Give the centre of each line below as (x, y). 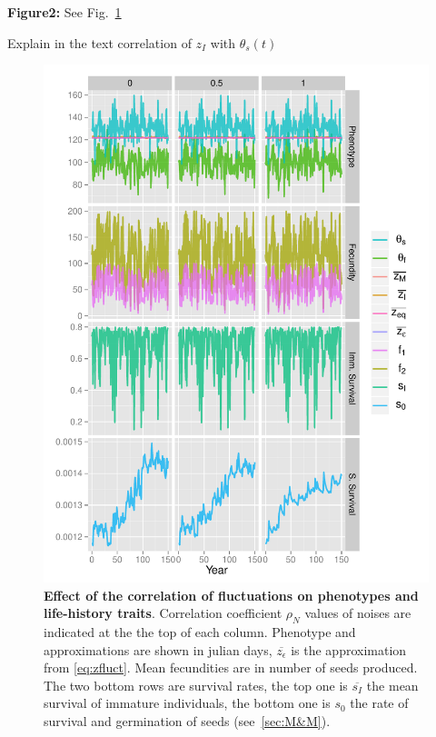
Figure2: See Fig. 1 (64, 12)
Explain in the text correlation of (99, 42)
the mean (392, 685)
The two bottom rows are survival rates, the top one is (196, 685)
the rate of (379, 703)
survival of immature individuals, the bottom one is (187, 703)
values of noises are (358, 613)
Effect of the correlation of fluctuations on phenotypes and (231, 595)
